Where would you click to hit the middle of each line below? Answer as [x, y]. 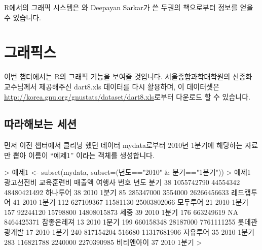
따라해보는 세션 [41, 124]
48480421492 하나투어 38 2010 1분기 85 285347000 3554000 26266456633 [117, 192]
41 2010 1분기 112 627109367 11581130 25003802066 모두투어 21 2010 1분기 [131, 202]
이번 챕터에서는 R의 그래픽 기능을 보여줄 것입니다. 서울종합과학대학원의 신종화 [128, 76]
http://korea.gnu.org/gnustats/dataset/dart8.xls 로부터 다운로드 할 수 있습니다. [127, 96]
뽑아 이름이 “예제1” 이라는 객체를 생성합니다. [84, 155]
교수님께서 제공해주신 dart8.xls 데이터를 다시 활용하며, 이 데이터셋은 [112, 86]
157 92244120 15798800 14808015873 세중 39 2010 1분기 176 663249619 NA [121, 212]
